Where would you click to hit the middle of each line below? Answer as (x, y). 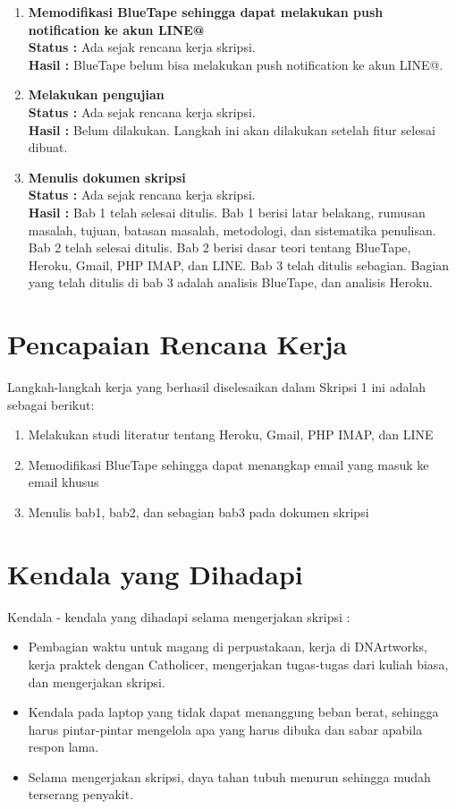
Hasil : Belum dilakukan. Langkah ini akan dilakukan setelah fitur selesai (232, 129)
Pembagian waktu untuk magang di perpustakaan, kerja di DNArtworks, (228, 647)
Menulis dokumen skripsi (107, 177)
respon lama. (63, 747)
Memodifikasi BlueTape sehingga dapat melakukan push (206, 12)
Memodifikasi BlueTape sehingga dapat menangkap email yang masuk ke (228, 464)
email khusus (63, 482)
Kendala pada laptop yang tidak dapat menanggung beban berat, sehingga (233, 712)
